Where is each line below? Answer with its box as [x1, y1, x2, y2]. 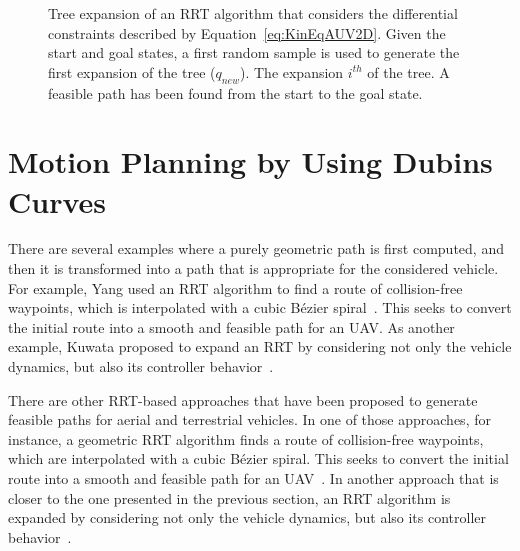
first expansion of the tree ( [48, 61, 216, 82]
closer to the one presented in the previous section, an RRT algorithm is [8, 487, 451, 508]
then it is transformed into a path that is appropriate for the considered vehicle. [8, 258, 499, 279]
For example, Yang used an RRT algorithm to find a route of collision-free [8, 277, 463, 298]
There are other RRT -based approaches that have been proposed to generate [8, 389, 478, 410]
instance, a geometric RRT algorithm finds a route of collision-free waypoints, [8, 428, 484, 449]
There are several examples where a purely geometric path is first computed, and [8, 238, 504, 259]
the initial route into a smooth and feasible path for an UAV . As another [8, 316, 455, 337]
